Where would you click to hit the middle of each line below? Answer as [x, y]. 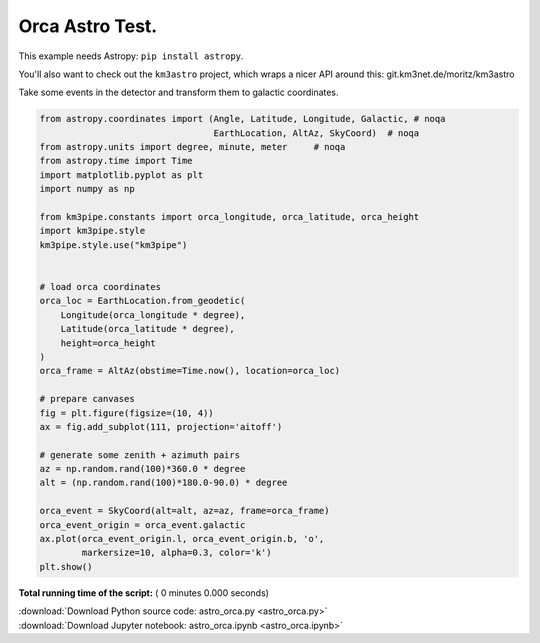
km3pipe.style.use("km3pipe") [113, 244]
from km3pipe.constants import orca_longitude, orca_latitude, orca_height [229, 217]
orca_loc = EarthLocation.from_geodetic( [142, 301]
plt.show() [66, 566]
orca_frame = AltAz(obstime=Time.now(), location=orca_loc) [190, 371]
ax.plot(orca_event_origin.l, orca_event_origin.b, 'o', [182, 539]
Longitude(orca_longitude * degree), [153, 314]
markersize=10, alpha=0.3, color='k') [176, 553]
